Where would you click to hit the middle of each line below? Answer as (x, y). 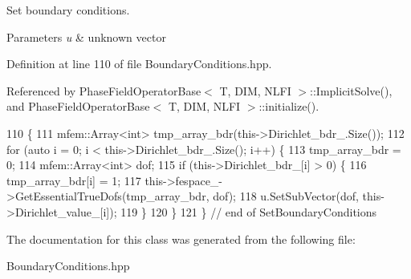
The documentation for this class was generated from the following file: (181, 239)
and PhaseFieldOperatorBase (78, 106)
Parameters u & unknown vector (86, 36)
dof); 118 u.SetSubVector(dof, (286, 196)
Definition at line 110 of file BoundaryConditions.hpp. (139, 64)
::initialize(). (289, 106)
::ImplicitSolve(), (351, 90)
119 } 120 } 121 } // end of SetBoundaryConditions (249, 211)
